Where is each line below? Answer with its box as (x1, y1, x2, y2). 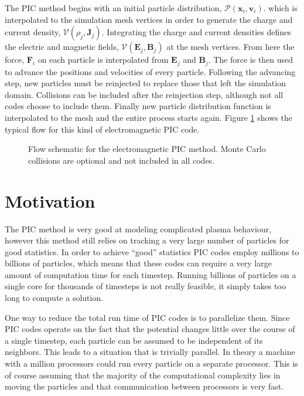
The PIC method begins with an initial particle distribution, (5, 2, 222, 13)
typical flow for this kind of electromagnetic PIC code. (5, 123, 200, 135)
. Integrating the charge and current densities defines (101, 26, 291, 38)
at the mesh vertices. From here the (166, 40, 295, 53)
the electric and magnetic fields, (5, 40, 119, 53)
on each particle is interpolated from (37, 53, 169, 66)
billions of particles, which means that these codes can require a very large (5, 257, 272, 269)
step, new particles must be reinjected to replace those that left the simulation (5, 77, 286, 89)
